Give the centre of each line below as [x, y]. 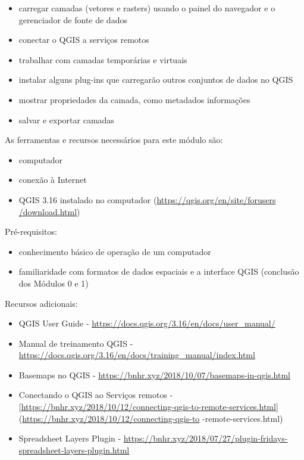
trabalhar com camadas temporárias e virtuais [103, 59]
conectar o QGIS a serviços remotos [84, 40]
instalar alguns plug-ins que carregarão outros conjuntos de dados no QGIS [156, 80]
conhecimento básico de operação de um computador [115, 251]
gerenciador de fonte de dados [73, 19]
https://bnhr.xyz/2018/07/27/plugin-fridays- [206, 438]
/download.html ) [49, 211]
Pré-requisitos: [31, 231]
